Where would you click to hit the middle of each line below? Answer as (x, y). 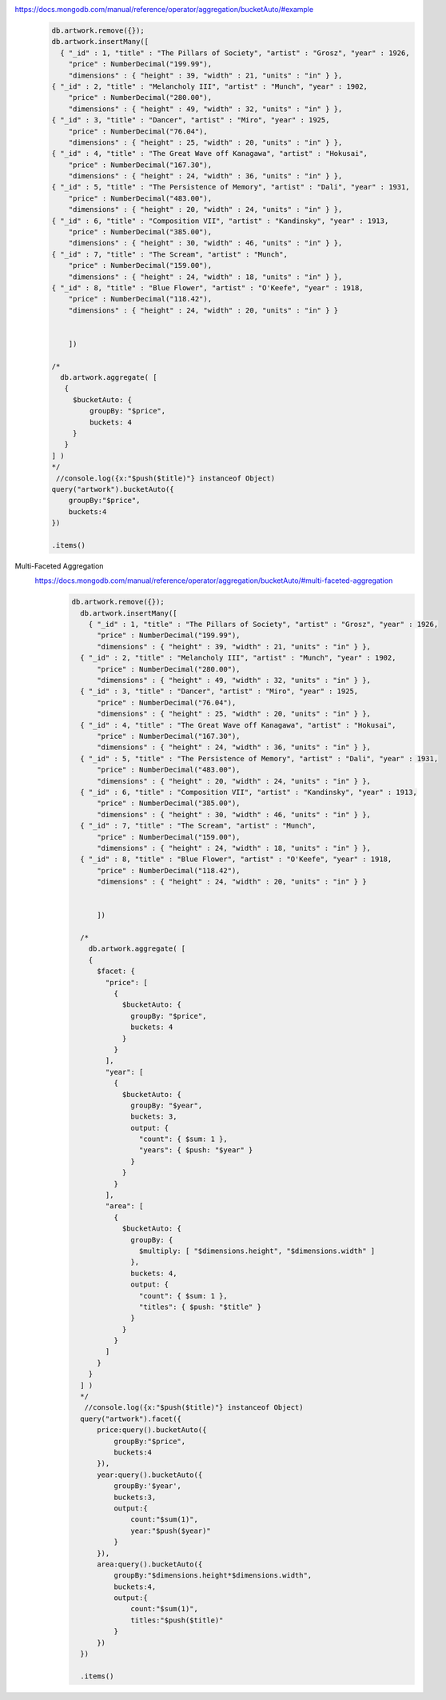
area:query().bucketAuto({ (150, 1564)
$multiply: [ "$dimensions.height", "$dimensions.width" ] (257, 1251)
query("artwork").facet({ (131, 1419)
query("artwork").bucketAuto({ (113, 489)
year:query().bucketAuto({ (150, 1475)
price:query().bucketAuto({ (152, 1430)
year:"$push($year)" (171, 1530)
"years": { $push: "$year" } (196, 1150)
